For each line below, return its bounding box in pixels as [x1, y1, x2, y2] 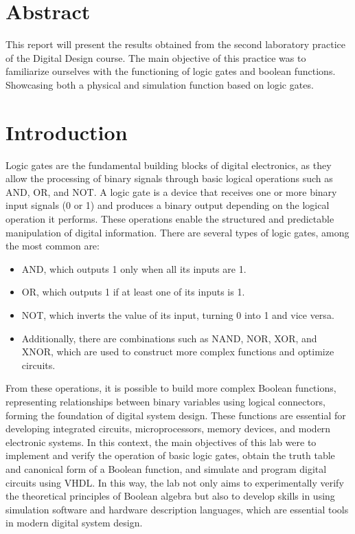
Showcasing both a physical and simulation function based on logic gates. [5, 77, 314, 91]
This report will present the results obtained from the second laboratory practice [5, 37, 345, 52]
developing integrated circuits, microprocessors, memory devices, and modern [5, 421, 331, 436]
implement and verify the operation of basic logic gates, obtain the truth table [5, 448, 335, 463]
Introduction [5, 118, 128, 146]
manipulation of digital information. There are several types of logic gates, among [5, 225, 350, 239]
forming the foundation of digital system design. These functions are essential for [5, 408, 346, 422]
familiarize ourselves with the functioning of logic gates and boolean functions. [5, 64, 336, 78]
